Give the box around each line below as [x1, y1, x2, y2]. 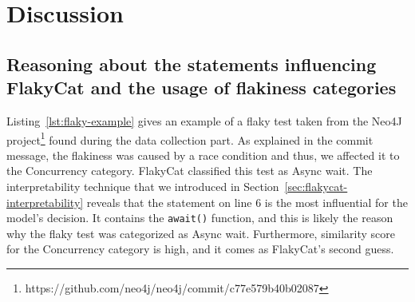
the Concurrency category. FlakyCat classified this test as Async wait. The [6, 162, 373, 179]
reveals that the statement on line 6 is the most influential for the [86, 193, 408, 210]
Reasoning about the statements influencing [6, 51, 377, 76]
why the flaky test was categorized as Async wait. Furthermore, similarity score [6, 225, 395, 241]
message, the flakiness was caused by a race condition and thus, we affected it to [6, 146, 400, 163]
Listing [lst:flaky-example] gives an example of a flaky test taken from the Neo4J [6, 112, 402, 129]
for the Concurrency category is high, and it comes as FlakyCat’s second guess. [6, 240, 394, 257]
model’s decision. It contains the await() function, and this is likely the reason [6, 209, 393, 226]
